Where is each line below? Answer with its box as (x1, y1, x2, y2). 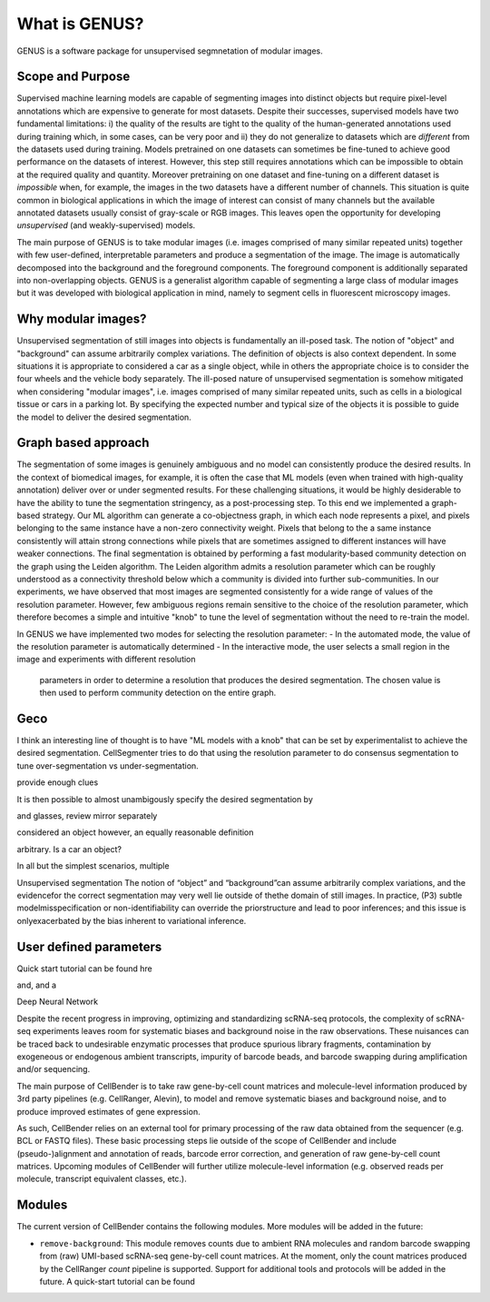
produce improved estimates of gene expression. (16, 1106, 201, 1117)
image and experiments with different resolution (16, 654, 196, 665)
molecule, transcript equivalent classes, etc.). (16, 1173, 188, 1185)
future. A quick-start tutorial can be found (39, 1276, 195, 1287)
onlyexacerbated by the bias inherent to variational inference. (16, 915, 247, 926)
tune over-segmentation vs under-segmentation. (16, 760, 199, 771)
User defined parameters (16, 939, 162, 954)
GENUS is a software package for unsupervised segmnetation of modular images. (16, 45, 324, 56)
